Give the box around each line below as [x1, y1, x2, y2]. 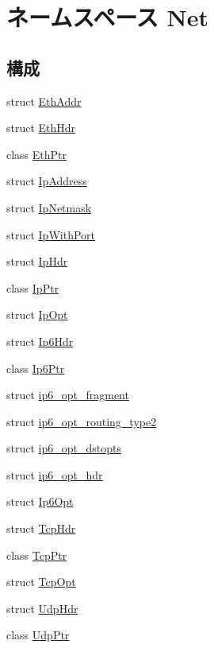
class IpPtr [6, 279, 59, 296]
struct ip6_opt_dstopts [6, 440, 121, 456]
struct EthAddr [6, 92, 82, 109]
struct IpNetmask [6, 199, 92, 215]
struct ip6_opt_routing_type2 [6, 413, 157, 429]
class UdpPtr [6, 627, 70, 643]
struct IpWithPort [6, 226, 95, 243]
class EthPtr [6, 146, 67, 162]
